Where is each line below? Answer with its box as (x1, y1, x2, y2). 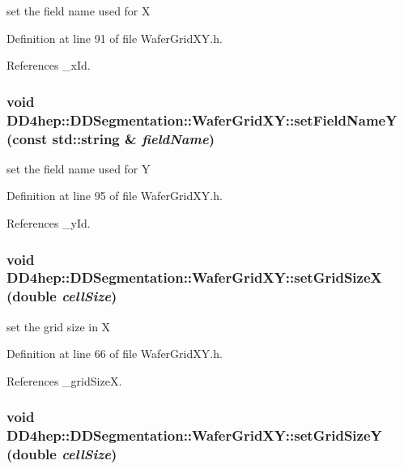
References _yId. (6, 215, 91, 232)
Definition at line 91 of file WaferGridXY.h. (6, 29, 223, 46)
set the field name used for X (6, 2, 151, 19)
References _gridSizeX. (6, 372, 122, 389)
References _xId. (6, 57, 91, 74)
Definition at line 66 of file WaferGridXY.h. (6, 345, 223, 362)
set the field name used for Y (6, 160, 151, 177)
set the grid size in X (6, 318, 111, 335)
